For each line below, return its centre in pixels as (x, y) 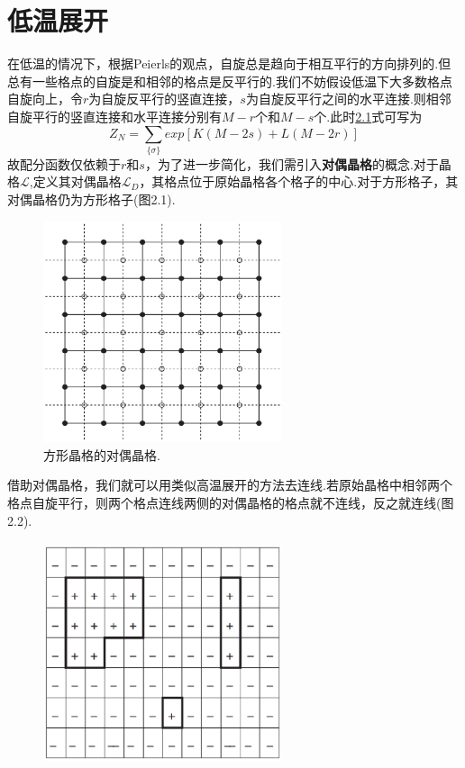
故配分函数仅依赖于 (64, 163)
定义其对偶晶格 (77, 181)
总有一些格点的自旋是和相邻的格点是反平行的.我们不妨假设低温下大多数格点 (230, 81)
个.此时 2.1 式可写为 (368, 116)
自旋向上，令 (45, 99)
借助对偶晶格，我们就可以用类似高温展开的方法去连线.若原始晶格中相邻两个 (230, 485)
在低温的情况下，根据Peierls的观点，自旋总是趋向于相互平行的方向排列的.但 (229, 63)
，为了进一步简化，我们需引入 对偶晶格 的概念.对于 (292, 163)
